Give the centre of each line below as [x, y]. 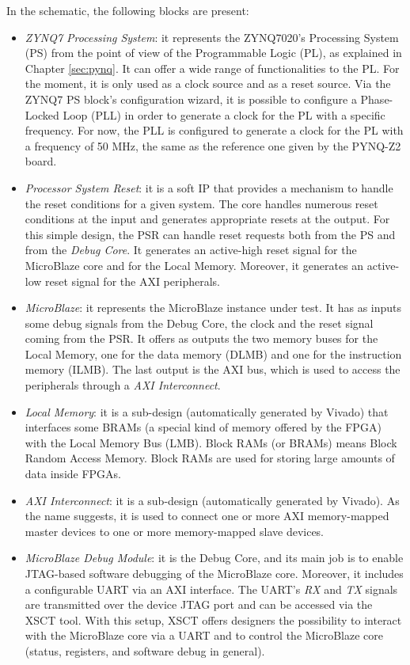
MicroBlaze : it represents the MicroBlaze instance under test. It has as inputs [213, 308]
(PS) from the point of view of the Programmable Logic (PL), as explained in [213, 53]
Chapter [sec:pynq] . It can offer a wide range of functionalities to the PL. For [212, 68]
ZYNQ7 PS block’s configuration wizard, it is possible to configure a [191, 99]
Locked [42, 114]
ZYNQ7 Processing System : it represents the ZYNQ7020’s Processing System [212, 37]
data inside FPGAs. [73, 474]
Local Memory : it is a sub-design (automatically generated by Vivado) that [207, 411]
